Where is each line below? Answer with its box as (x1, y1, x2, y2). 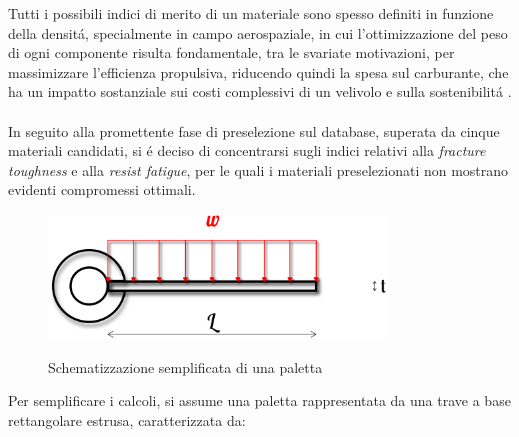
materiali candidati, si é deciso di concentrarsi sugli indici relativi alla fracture (8, 140, 486, 161)
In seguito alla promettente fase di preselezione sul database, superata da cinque (8, 120, 500, 141)
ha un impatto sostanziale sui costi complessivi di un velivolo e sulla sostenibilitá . (8, 81, 512, 102)
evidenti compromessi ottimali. (8, 179, 196, 200)
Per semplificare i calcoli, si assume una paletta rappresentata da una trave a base (8, 390, 511, 411)
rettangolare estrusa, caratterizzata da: (8, 409, 246, 430)
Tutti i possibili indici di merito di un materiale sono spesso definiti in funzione (8, 3, 494, 23)
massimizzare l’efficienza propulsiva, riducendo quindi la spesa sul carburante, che (8, 61, 509, 82)
